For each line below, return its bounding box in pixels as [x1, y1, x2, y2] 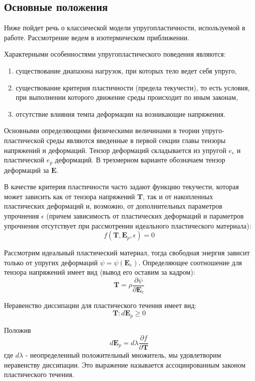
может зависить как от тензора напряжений [4, 191, 135, 201]
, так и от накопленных [143, 191, 213, 201]
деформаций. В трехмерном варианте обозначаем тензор [55, 154, 225, 165]
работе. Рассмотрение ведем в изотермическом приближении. [4, 32, 189, 42]
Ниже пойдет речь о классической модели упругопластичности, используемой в [4, 22, 246, 33]
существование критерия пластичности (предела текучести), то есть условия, [15, 82, 250, 92]
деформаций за [4, 164, 49, 175]
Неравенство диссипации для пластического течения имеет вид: [4, 300, 197, 310]
